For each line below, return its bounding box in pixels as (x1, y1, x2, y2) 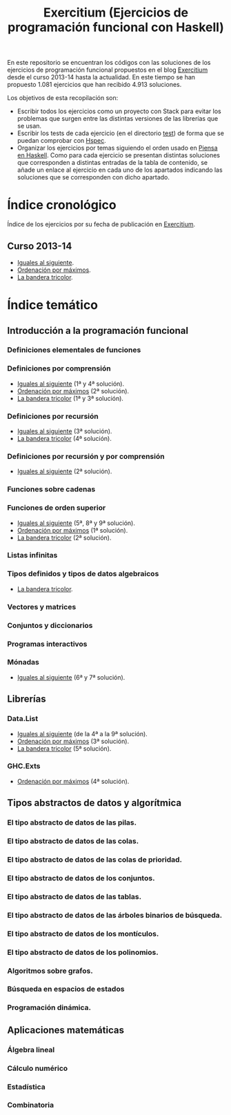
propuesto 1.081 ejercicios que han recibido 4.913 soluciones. (7, 81, 182, 89)
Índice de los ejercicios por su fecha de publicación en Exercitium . (7, 220, 196, 228)
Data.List (7, 714, 39, 724)
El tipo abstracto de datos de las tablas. (7, 891, 142, 901)
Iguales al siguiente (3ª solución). (17, 427, 112, 435)
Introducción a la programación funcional (7, 324, 188, 336)
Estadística (7, 1082, 46, 1092)
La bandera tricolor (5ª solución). (17, 744, 112, 753)
